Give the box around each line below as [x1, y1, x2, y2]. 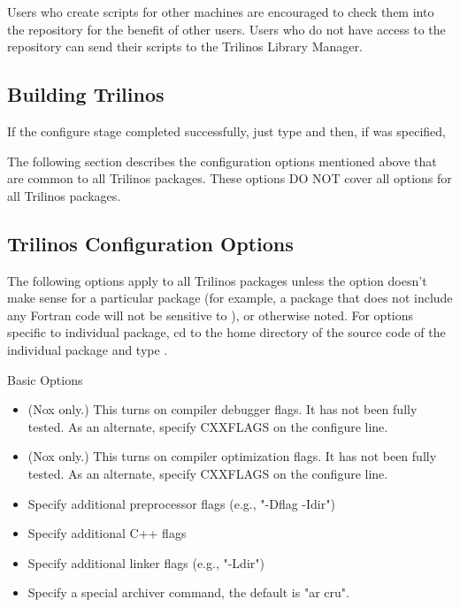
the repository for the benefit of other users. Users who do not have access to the [7, 19, 446, 38]
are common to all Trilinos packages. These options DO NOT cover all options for [7, 169, 452, 188]
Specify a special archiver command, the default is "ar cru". [27, 583, 349, 602]
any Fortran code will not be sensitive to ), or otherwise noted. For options [7, 305, 414, 324]
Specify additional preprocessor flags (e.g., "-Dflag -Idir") [27, 494, 335, 512]
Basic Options [7, 370, 83, 388]
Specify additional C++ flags [27, 524, 187, 542]
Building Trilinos [7, 81, 165, 108]
